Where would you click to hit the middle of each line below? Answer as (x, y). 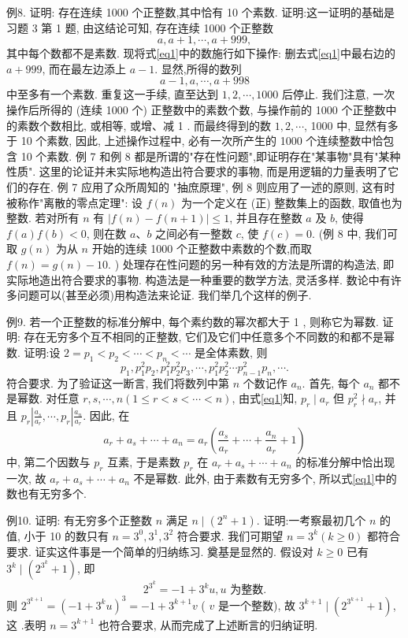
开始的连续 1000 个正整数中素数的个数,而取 (202, 249)
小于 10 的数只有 (66, 535)
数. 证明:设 (33, 352)
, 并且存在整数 (266, 218)
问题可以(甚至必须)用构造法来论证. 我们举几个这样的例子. (164, 295)
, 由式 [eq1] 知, (265, 398)
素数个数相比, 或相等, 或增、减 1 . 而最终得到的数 (144, 125)
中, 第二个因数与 (48, 461)
